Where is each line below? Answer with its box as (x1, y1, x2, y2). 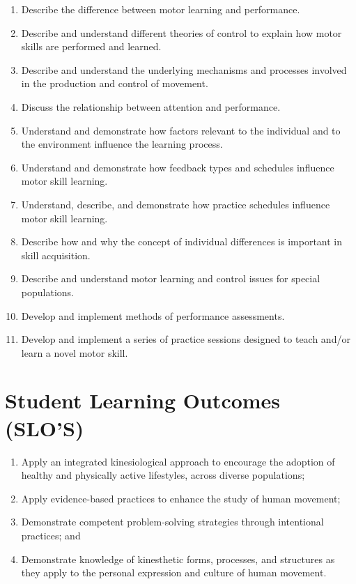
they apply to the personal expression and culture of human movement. (21, 565, 327, 580)
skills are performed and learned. (21, 39, 162, 54)
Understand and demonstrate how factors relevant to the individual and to (21, 123, 341, 137)
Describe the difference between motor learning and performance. (21, 2, 300, 16)
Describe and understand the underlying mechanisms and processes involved (21, 62, 347, 77)
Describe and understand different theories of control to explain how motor (21, 25, 342, 40)
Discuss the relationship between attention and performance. (21, 99, 281, 114)
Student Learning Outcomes (5, 386, 281, 415)
